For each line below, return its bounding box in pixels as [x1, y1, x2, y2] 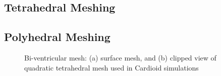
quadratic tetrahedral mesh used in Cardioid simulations [24, 62, 199, 72]
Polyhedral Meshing [4, 29, 111, 44]
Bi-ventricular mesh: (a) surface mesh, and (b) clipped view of [24, 52, 216, 62]
